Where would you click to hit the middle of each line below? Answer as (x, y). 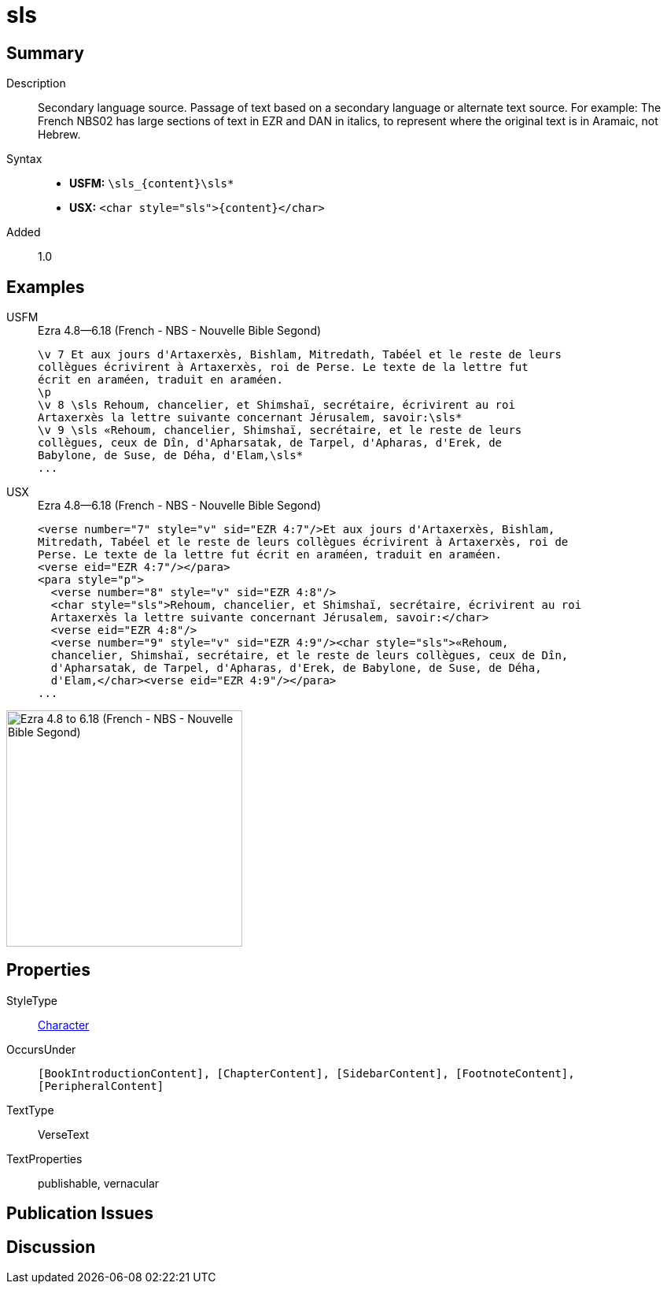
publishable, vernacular (99, 1183)
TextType (30, 1110)
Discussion (51, 1247)
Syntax (24, 159)
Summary (45, 53)
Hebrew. (59, 135)
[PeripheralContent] (101, 1086)
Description (36, 83)
